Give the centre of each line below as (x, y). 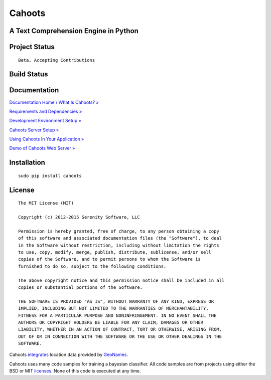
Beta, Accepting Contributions (57, 60)
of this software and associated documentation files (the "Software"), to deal (120, 238)
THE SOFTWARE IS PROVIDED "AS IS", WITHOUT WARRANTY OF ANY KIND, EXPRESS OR (116, 301)
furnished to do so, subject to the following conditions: (92, 266)
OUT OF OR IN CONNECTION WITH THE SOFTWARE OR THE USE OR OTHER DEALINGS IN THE (120, 336)
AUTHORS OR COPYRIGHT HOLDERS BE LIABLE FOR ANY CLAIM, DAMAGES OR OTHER (111, 322)
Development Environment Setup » (45, 121)
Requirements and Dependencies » (46, 111)
